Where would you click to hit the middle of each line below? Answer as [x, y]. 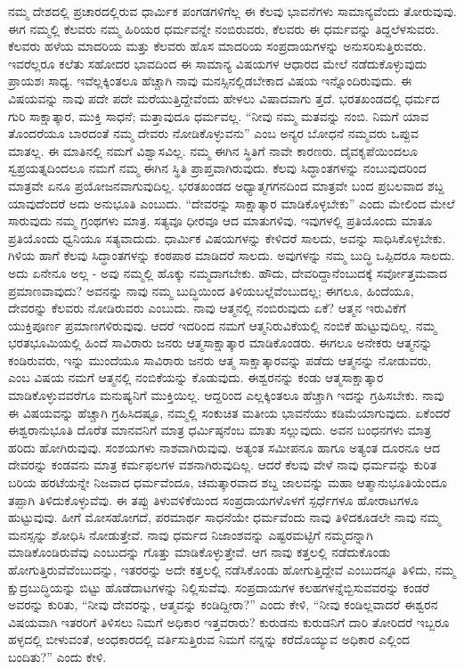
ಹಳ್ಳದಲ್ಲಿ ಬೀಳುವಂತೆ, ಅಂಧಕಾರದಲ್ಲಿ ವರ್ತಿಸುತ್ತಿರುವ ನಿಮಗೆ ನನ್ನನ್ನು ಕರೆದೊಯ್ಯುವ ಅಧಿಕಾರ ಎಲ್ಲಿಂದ [209, 639]
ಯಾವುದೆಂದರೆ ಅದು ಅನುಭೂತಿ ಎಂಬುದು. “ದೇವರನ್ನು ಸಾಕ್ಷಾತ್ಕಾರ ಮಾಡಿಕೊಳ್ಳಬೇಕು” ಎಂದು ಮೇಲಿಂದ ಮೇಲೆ [232, 203]
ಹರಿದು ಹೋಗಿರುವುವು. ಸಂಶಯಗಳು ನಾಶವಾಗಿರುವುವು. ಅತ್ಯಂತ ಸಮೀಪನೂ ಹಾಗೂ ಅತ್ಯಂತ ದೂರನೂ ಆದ [224, 447]
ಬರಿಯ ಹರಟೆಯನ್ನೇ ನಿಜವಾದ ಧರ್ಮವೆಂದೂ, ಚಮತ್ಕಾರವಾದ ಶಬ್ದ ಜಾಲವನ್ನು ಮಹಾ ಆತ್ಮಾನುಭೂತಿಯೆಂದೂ [228, 482]
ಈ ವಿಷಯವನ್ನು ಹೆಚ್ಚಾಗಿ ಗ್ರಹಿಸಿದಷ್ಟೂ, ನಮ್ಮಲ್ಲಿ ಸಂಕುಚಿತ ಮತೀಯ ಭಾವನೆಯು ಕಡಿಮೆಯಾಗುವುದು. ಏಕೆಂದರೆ [229, 412]
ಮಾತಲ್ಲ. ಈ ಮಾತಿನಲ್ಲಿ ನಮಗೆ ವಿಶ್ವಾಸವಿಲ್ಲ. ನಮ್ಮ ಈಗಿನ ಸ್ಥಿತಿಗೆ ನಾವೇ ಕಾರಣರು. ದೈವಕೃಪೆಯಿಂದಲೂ [213, 150]
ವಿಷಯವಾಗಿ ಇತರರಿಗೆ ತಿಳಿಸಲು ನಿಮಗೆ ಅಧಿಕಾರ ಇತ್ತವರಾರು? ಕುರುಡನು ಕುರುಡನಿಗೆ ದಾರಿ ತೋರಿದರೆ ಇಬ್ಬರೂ [229, 621]
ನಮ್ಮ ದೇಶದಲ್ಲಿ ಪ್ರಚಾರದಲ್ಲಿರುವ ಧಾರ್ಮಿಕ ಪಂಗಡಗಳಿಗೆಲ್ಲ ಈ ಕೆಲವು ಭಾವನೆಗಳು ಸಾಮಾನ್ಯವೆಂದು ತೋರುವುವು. [232, 11]
